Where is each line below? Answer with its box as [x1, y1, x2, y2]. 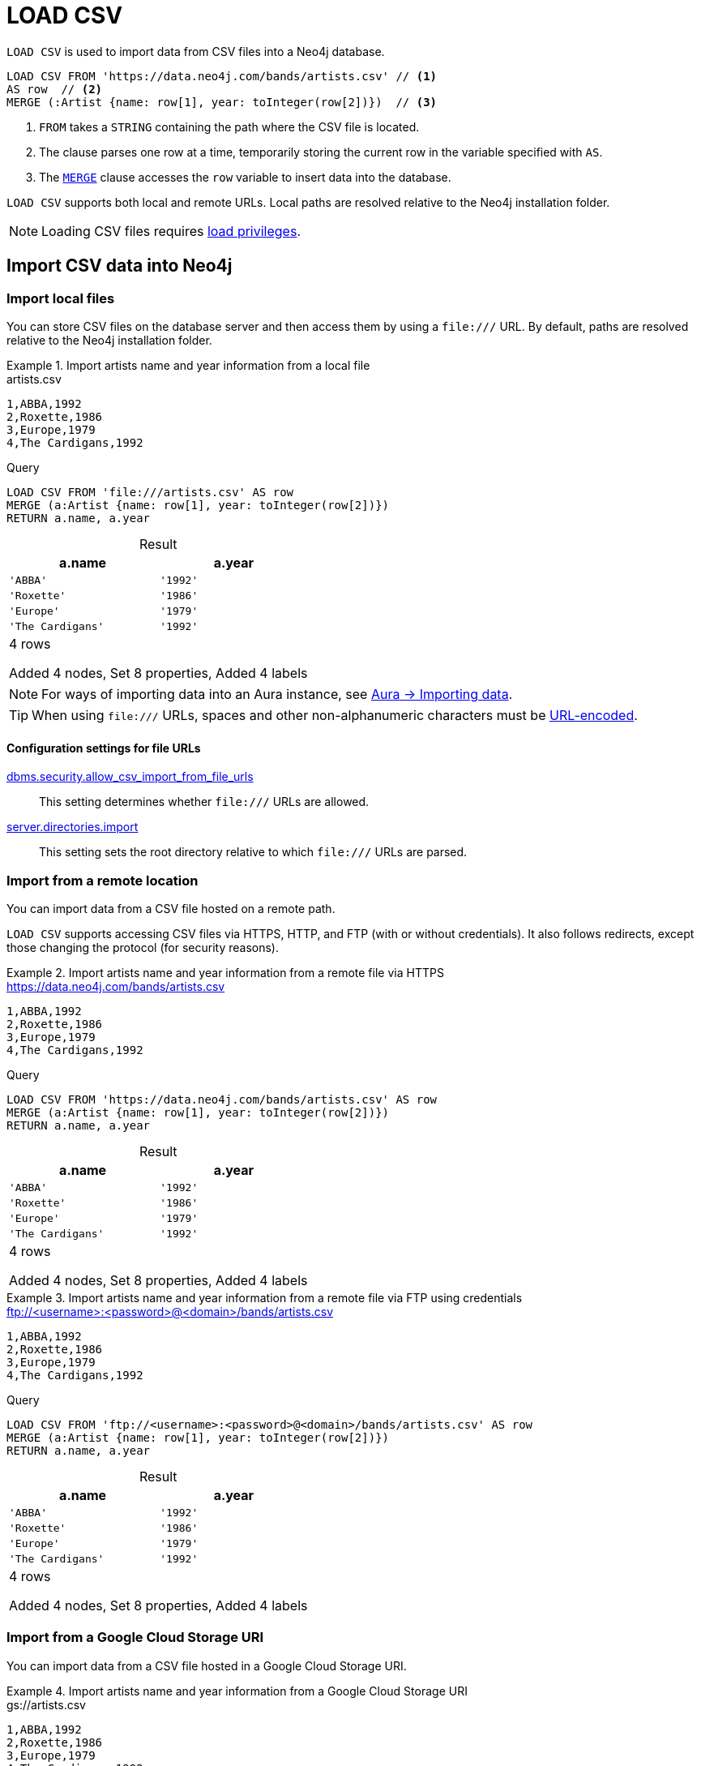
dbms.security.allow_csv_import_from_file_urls [6, 769, 254, 784]
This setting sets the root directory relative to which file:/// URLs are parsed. [39, 845, 468, 859]
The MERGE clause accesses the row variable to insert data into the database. [39, 169, 451, 184]
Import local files [6, 289, 115, 306]
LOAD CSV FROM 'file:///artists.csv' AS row [6, 485, 294, 499]
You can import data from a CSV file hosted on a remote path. [6, 901, 336, 915]
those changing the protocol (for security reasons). [6, 940, 279, 954]
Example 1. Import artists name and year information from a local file [6, 358, 370, 372]
